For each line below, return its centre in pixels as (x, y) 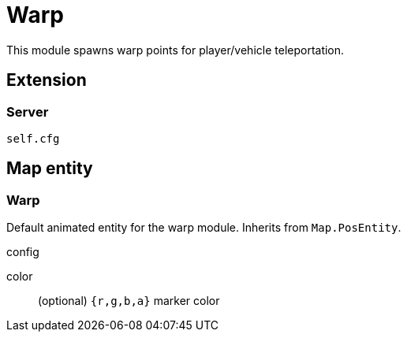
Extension (47, 80)
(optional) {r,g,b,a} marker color (129, 301)
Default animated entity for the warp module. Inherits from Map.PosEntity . (204, 228)
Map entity (50, 169)
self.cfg (33, 138)
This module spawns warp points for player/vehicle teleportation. (175, 50)
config (23, 252)
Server (28, 111)
